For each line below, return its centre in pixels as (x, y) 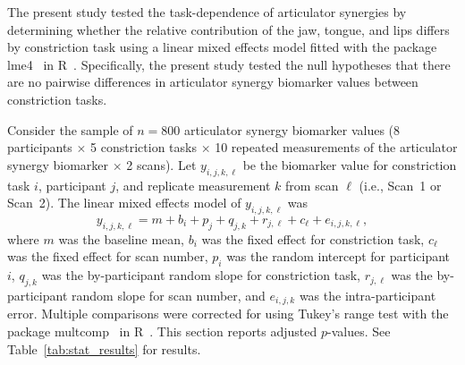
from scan (312, 185)
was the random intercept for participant (338, 256)
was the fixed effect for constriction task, (313, 238)
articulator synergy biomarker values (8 (292, 129)
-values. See (359, 331)
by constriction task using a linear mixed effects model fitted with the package (222, 47)
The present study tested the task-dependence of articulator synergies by (207, 12)
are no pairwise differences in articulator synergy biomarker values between (213, 82)
